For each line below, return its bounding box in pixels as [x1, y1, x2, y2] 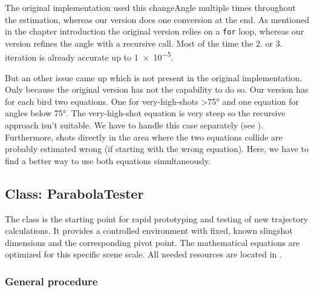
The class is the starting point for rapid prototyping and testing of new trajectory [5, 212, 309, 225]
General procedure [5, 273, 98, 288]
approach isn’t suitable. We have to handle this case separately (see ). [5, 119, 264, 131]
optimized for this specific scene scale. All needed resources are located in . [5, 248, 282, 260]
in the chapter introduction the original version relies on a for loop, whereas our [5, 25, 304, 38]
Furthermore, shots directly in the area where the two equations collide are [5, 130, 283, 143]
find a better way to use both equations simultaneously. [5, 154, 211, 167]
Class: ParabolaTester [5, 184, 144, 202]
